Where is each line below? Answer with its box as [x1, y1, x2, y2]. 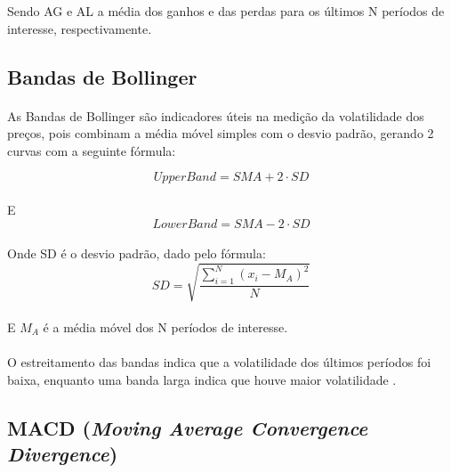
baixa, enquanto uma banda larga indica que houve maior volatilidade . [7, 370, 397, 388]
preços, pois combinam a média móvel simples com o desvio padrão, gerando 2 [7, 124, 434, 143]
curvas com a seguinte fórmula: [7, 141, 176, 159]
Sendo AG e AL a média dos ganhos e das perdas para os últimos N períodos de [7, 2, 445, 20]
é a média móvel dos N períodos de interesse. [43, 317, 288, 336]
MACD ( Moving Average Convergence [7, 413, 368, 441]
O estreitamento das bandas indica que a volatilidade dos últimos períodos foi [7, 353, 431, 371]
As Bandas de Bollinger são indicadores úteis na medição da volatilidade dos [7, 106, 424, 125]
